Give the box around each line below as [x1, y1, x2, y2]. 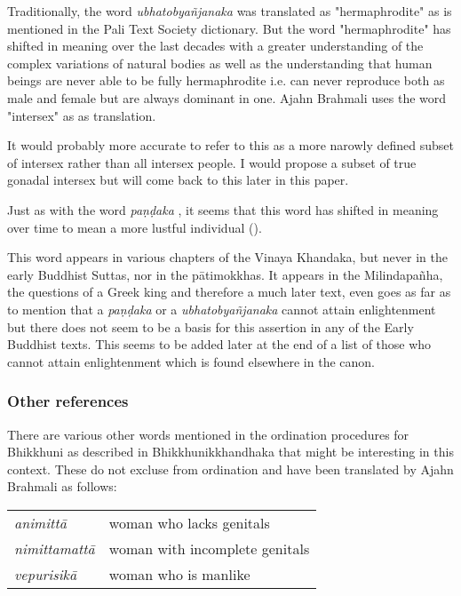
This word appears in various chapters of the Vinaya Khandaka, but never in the [7, 248, 448, 266]
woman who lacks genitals [108, 512, 270, 533]
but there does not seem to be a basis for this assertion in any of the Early [7, 317, 414, 336]
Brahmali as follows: [7, 477, 117, 496]
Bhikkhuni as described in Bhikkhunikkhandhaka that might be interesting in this [7, 442, 454, 461]
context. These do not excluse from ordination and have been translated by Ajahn [7, 459, 454, 478]
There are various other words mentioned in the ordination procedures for [7, 425, 409, 443]
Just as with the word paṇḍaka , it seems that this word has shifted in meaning [7, 200, 439, 219]
